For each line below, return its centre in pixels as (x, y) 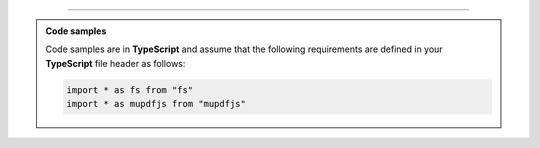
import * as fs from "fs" (130, 89)
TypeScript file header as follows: (115, 63)
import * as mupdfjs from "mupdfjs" (156, 104)
